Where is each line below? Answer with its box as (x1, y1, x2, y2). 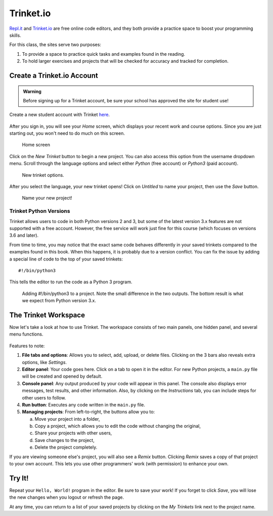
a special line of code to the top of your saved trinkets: (9, 256, 123, 262)
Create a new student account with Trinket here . (9, 112, 110, 118)
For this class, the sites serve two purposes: (9, 42, 101, 48)
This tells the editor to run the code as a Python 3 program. (9, 279, 132, 285)
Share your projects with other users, (34, 430, 112, 436)
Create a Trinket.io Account (9, 71, 98, 80)
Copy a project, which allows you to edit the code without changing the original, (34, 423, 201, 429)
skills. (9, 32, 21, 38)
